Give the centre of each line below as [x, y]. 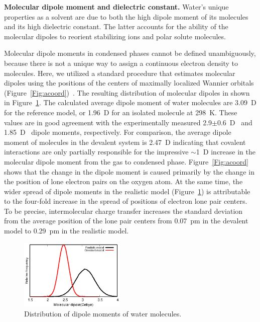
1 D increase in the [226, 152]
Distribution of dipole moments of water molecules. [103, 314]
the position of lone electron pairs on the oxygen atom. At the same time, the [123, 181]
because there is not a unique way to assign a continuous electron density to [121, 63]
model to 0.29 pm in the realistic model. [67, 231]
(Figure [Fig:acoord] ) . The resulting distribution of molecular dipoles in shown [127, 92]
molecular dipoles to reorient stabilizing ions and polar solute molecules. [115, 36]
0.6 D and [235, 122]
